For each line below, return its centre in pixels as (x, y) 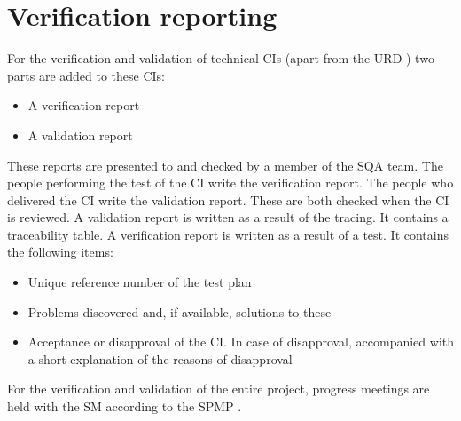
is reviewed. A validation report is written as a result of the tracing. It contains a (228, 217)
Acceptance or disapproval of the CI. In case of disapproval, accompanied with (241, 342)
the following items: (60, 252)
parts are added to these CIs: (86, 75)
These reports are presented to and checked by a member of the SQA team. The (225, 165)
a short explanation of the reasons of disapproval (160, 358)
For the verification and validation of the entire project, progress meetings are (219, 389)
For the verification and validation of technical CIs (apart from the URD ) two (221, 58)
